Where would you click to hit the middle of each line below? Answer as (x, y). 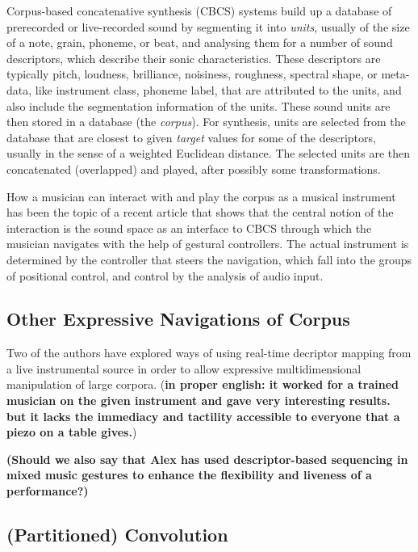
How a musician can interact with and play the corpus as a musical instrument (201, 196)
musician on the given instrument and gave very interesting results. (199, 400)
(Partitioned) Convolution (117, 535)
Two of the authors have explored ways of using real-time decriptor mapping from (209, 353)
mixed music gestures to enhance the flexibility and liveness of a (189, 475)
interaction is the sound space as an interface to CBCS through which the (189, 228)
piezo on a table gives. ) (72, 432)
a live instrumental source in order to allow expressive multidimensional (184, 368)
